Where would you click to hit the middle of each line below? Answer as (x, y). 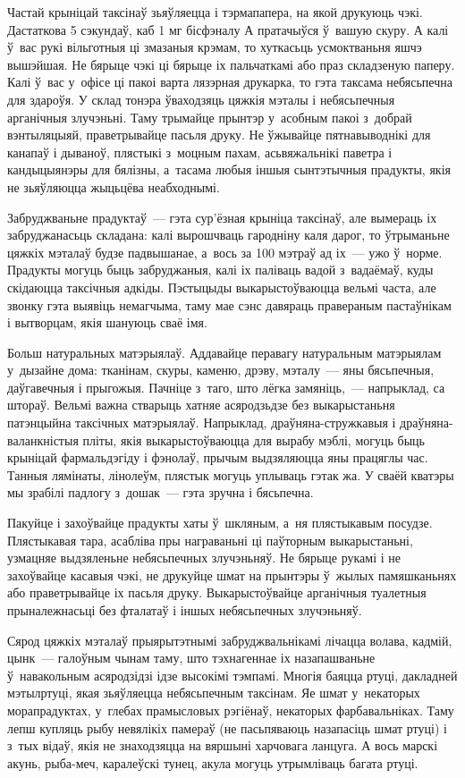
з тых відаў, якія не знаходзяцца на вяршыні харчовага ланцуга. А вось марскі (223, 745)
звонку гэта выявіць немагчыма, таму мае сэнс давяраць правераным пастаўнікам (229, 304)
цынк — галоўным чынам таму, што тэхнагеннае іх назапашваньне (191, 658)
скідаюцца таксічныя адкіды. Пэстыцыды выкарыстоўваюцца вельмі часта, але (222, 287)
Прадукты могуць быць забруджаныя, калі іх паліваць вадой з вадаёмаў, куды (220, 270)
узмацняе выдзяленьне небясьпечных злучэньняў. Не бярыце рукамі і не (204, 558)
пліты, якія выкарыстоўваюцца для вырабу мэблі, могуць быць (254, 440)
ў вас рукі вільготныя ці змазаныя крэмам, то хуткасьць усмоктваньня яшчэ (215, 47)
